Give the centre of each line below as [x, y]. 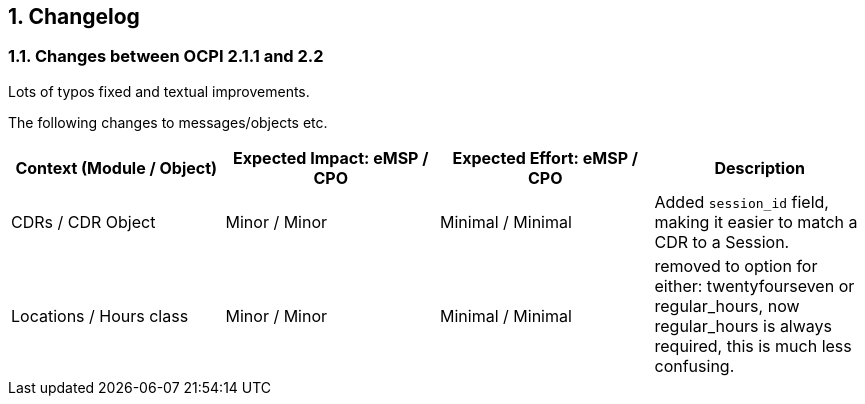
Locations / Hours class [100, 315]
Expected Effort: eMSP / [545, 157]
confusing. [694, 365]
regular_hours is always [743, 325]
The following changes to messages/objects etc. [168, 122]
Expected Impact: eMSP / [331, 157]
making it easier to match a [756, 221]
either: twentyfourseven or [754, 285]
